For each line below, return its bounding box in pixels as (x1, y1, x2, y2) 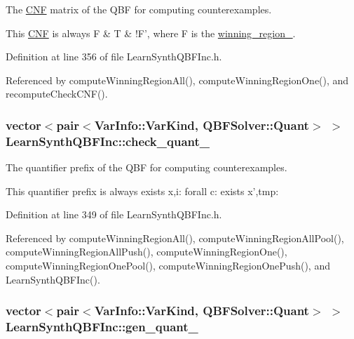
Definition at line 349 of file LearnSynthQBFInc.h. (6, 207, 222, 222)
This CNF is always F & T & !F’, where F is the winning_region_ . (6, 25, 296, 40)
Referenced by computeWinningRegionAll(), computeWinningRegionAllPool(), (6, 230, 344, 245)
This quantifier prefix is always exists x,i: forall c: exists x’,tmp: (6, 183, 279, 198)
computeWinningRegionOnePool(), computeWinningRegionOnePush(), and (6, 258, 330, 273)
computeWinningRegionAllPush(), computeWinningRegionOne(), (6, 244, 287, 259)
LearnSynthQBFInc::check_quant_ (6, 132, 210, 149)
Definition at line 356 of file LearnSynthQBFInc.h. (6, 49, 222, 64)
